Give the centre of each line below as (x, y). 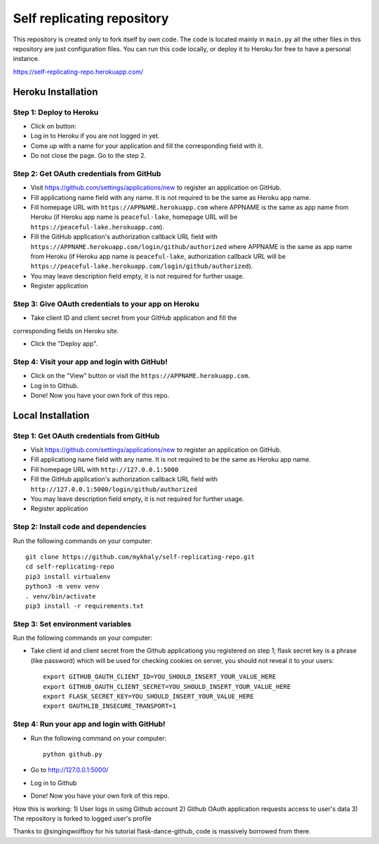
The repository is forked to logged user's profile (82, 818)
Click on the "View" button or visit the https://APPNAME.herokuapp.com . (140, 376)
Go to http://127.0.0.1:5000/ (69, 770)
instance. (26, 59)
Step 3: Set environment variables (72, 624)
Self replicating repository (91, 18)
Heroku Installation (55, 92)
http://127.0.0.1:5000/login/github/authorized (114, 489)
